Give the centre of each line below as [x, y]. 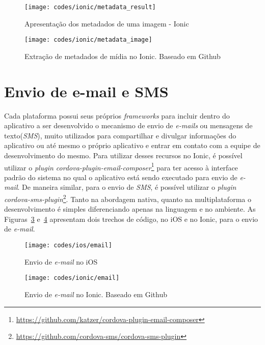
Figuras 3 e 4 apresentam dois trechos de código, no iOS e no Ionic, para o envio [131, 219]
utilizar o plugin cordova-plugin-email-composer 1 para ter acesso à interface [121, 166]
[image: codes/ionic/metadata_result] [90, 7]
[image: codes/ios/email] [68, 246]
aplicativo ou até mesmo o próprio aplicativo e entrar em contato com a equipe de [132, 145]
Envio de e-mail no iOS [61, 261]
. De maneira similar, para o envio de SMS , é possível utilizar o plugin [127, 187]
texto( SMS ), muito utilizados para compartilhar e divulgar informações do [120, 135]
